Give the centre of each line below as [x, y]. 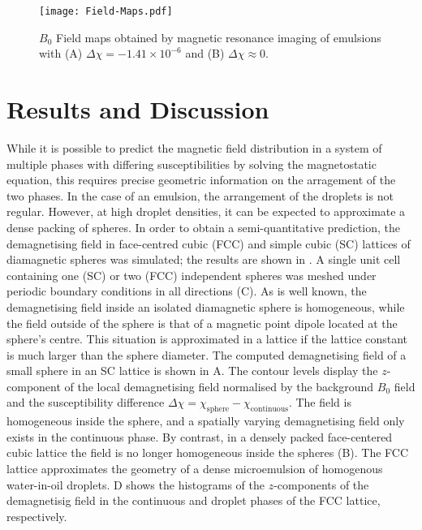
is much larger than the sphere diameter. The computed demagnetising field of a [207, 354]
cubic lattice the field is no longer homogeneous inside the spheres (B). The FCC [208, 452]
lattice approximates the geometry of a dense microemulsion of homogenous [195, 469]
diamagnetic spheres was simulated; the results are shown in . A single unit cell [204, 259]
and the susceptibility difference [86, 402]
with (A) [61, 53]
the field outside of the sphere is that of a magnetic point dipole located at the [202, 323]
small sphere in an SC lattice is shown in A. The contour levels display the [192, 371]
